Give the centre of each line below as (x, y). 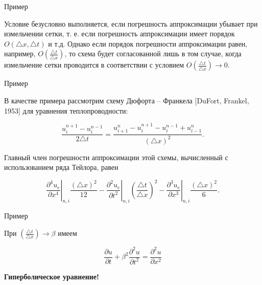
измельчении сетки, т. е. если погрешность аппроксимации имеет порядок (120, 34)
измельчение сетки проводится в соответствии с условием (94, 65)
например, (20, 53)
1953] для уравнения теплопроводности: (66, 110)
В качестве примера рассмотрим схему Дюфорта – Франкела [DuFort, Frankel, (127, 100)
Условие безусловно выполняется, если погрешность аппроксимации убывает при (131, 23)
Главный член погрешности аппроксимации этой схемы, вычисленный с (116, 157)
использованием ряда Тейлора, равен (61, 167)
